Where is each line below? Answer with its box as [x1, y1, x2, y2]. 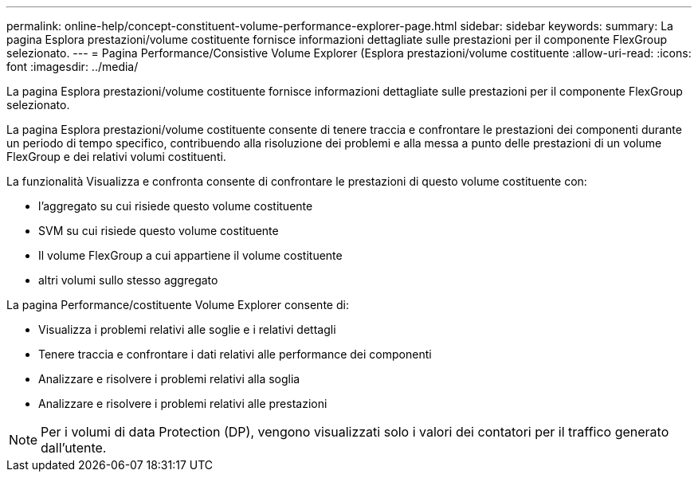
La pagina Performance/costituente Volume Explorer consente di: [6, 298, 349, 311]
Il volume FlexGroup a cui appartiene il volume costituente [38, 249, 343, 262]
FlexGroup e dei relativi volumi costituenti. [6, 150, 226, 163]
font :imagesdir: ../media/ [6, 60, 139, 73]
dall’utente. [41, 440, 107, 456]
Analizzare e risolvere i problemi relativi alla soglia [38, 372, 300, 386]
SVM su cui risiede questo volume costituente [38, 224, 279, 237]
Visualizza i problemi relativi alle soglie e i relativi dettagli [38, 323, 336, 336]
